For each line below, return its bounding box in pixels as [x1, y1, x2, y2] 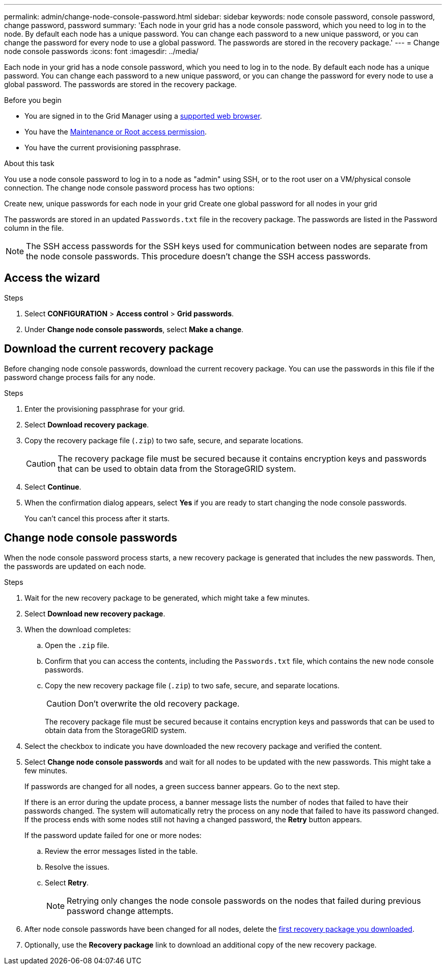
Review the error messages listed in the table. [45, 846, 198, 855]
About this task [4, 159, 54, 168]
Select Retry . [45, 878, 89, 887]
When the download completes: [24, 625, 131, 634]
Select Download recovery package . [24, 420, 149, 429]
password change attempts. [67, 905, 174, 916]
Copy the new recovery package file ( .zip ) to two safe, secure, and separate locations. [45, 681, 340, 690]
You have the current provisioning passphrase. [24, 143, 181, 152]
